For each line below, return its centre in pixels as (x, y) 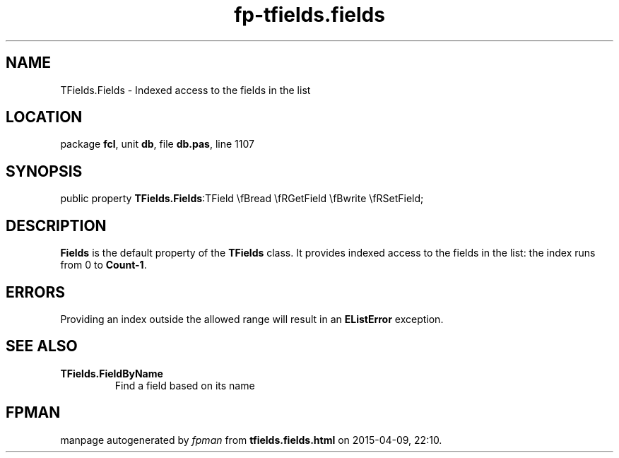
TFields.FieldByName (112, 373)
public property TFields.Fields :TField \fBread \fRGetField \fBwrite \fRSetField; (242, 199)
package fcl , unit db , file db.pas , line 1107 (157, 144)
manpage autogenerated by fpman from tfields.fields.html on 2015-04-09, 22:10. (251, 440)
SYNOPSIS (44, 171)
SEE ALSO (42, 346)
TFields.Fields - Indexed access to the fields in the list (185, 90)
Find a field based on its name (185, 385)
